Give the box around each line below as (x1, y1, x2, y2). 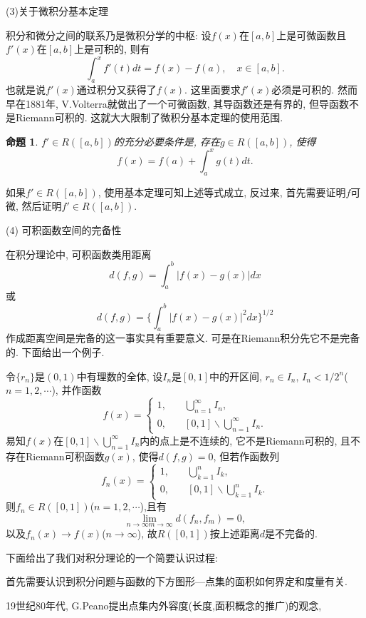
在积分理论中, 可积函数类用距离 (6, 246, 152, 261)
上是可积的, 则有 (74, 41, 150, 56)
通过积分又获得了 (76, 82, 157, 97)
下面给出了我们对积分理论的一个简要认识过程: (6, 549, 218, 564)
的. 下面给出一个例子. (6, 344, 105, 359)
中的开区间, (209, 368, 262, 383)
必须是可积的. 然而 (271, 82, 357, 97)
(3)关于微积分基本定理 (6, 4, 108, 18)
